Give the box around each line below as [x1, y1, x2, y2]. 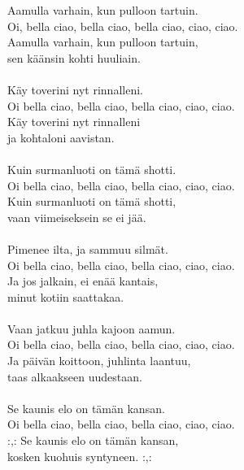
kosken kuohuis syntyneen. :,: [7, 447, 152, 464]
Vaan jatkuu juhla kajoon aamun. [7, 320, 176, 337]
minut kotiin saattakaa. [7, 288, 124, 305]
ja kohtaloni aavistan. [7, 128, 115, 146]
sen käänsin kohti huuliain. [7, 49, 141, 66]
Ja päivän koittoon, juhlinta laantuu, [7, 352, 191, 369]
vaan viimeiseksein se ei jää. [7, 208, 146, 225]
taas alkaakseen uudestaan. [7, 368, 142, 385]
